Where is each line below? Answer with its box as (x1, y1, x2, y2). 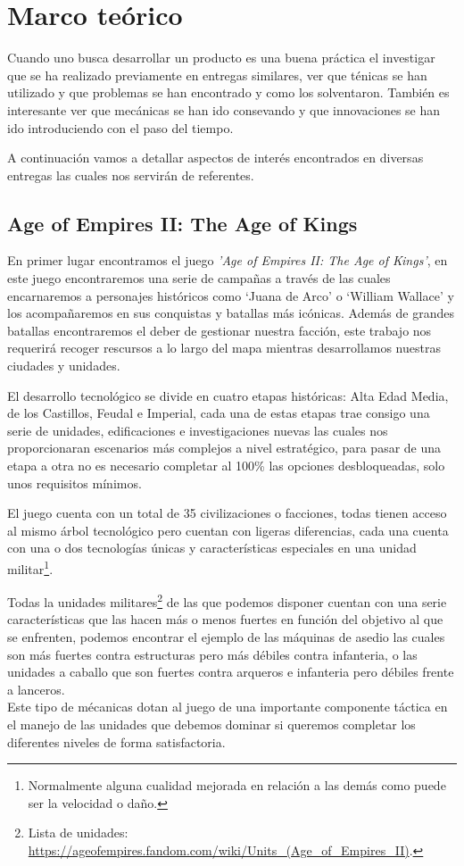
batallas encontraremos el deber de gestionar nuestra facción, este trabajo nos (7, 321, 432, 339)
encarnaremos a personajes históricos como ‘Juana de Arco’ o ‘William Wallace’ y (7, 286, 454, 304)
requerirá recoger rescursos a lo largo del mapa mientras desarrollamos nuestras (7, 338, 441, 357)
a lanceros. (7, 679, 65, 698)
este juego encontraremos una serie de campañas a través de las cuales (7, 269, 391, 287)
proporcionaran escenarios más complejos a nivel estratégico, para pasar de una (7, 438, 442, 457)
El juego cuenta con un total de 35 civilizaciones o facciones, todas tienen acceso (7, 504, 447, 522)
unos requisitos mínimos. (7, 473, 142, 492)
